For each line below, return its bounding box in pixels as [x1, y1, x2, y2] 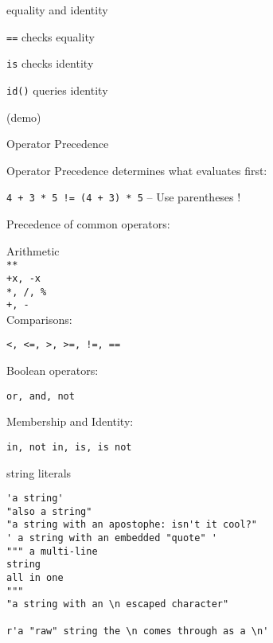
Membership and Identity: [6, 413, 134, 430]
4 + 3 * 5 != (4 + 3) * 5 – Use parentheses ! [6, 189, 241, 205]
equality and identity [6, 2, 108, 18]
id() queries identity [6, 81, 108, 98]
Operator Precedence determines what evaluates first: [6, 162, 267, 178]
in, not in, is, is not [6, 441, 132, 453]
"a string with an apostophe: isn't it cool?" [6, 519, 257, 531]
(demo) [6, 108, 41, 125]
